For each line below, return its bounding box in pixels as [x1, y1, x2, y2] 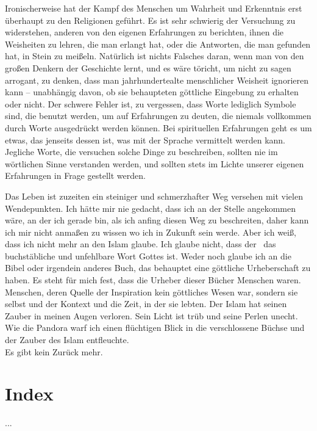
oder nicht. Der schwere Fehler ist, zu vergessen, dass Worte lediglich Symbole [5, 97, 296, 110]
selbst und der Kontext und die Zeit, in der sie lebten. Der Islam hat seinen [5, 297, 287, 310]
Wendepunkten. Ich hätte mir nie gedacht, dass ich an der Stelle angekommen [5, 201, 296, 214]
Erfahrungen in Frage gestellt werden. [5, 169, 146, 182]
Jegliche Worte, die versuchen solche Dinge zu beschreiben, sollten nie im [5, 145, 278, 158]
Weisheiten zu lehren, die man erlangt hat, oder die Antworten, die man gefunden [5, 37, 311, 50]
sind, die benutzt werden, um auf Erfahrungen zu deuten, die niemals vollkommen [5, 109, 312, 122]
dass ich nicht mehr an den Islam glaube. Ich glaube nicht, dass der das [5, 237, 276, 250]
